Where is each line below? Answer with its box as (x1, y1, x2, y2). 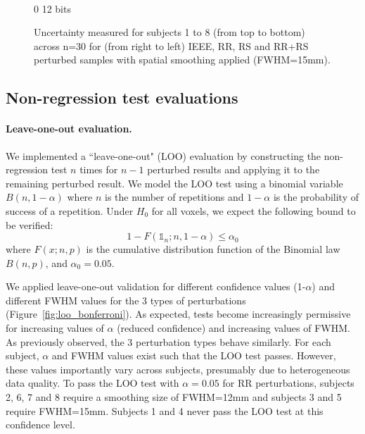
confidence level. (6, 417, 75, 432)
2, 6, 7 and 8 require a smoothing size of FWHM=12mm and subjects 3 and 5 (6, 390, 342, 404)
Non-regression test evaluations (6, 87, 238, 108)
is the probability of (273, 190, 359, 204)
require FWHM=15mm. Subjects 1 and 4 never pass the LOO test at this (6, 403, 324, 418)
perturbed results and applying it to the (147, 162, 320, 177)
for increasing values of (6, 321, 104, 335)
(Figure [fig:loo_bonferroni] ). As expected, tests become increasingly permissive (6, 306, 351, 321)
